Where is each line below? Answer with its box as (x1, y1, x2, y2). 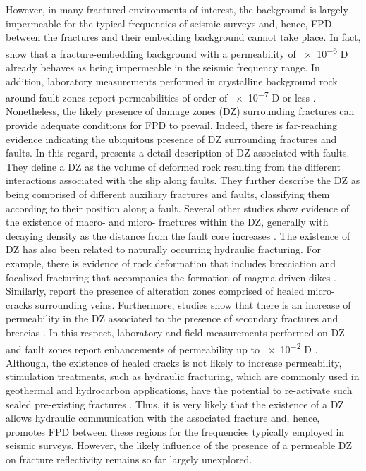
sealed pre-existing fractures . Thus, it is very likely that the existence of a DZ (6, 396, 344, 411)
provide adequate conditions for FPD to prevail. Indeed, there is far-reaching (6, 118, 338, 133)
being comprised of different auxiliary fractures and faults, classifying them (6, 187, 330, 202)
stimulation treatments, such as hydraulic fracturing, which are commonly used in (6, 369, 360, 384)
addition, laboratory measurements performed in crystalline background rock (6, 73, 338, 88)
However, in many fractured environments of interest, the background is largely (6, 2, 348, 16)
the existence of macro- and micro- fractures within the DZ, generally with (6, 214, 329, 229)
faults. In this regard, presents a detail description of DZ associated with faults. (6, 145, 350, 160)
